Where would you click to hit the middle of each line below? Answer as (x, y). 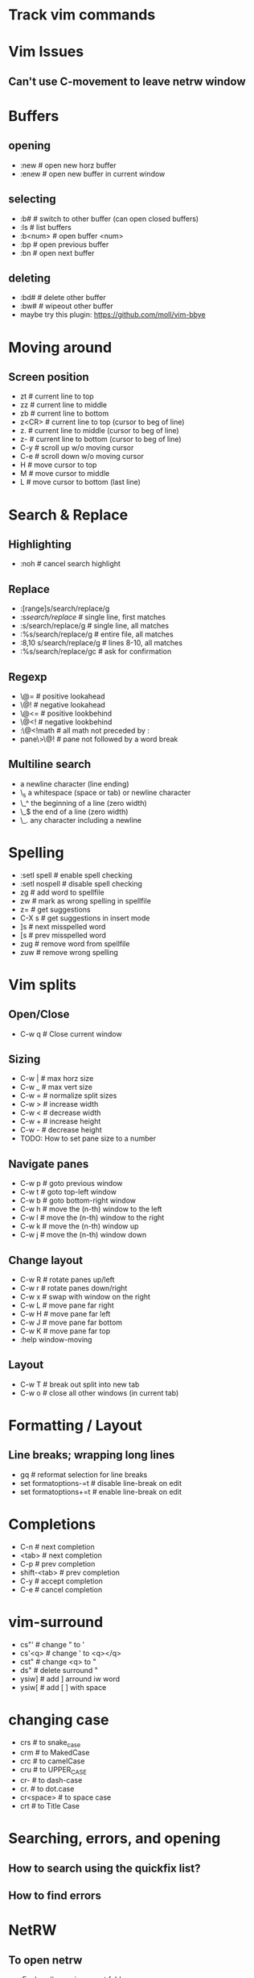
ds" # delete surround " (59, 1670)
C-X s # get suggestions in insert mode (85, 918)
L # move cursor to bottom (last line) (80, 482)
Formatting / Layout (76, 1425)
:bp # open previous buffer (64, 244)
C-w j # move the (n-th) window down (83, 1235)
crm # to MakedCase (55, 1753)
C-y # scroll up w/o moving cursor (77, 448)
